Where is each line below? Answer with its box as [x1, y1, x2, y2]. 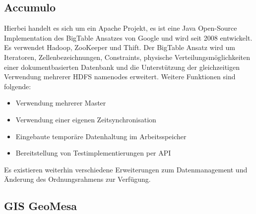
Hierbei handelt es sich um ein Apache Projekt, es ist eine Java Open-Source [4, 23, 237, 33]
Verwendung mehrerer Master [15, 98, 106, 108]
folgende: [4, 81, 31, 91]
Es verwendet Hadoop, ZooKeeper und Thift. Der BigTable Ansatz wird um [4, 42, 236, 53]
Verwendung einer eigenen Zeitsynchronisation [15, 114, 156, 124]
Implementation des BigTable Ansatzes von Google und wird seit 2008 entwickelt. [4, 32, 253, 43]
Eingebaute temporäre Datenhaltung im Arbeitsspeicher [15, 131, 187, 141]
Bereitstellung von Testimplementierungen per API [15, 148, 171, 158]
